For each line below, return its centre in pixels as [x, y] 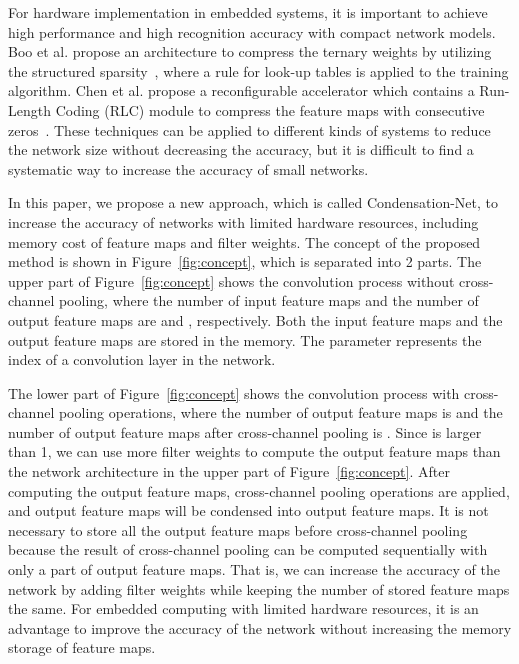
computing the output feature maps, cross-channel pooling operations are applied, [259, 490]
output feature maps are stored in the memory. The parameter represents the [245, 339]
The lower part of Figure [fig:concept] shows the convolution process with [234, 392]
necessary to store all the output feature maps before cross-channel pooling [238, 529]
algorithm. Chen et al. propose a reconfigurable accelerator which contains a [241, 90]
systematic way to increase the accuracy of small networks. [188, 168]
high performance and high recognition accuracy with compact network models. [252, 31]
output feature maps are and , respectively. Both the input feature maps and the [255, 319]
